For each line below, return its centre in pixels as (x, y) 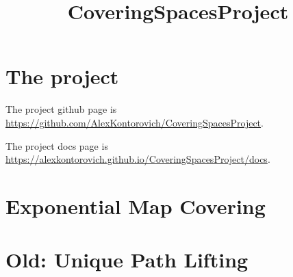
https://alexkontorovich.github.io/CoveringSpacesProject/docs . (138, 159)
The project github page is (61, 109)
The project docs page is (57, 145)
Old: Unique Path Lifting (127, 260)
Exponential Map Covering (136, 206)
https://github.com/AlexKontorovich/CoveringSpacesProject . (135, 122)
